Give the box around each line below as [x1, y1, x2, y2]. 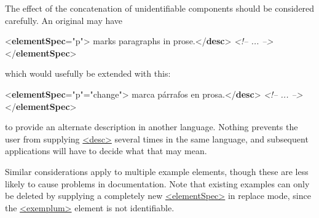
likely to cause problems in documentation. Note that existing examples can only [5, 177, 310, 190]
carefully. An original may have [5, 14, 123, 26]
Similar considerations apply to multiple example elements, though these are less [5, 165, 309, 177]
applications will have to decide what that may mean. [5, 144, 207, 157]
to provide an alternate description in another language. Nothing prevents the [5, 120, 298, 133]
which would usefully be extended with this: [5, 67, 171, 80]
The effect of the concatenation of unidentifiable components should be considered [5, 2, 315, 14]
